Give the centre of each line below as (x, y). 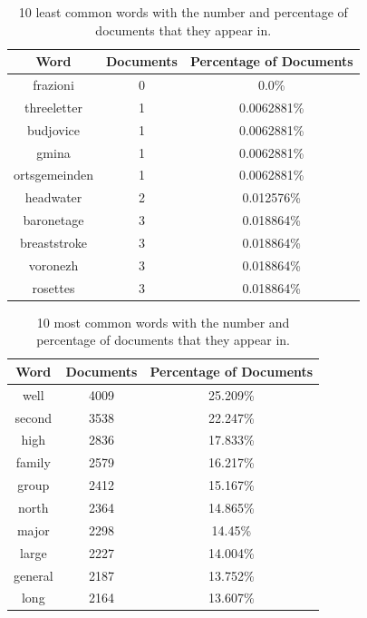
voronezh (53, 265)
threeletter (53, 107)
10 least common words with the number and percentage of (183, 12)
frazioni (53, 85)
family (33, 462)
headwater (53, 197)
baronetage (53, 220)
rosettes (53, 287)
